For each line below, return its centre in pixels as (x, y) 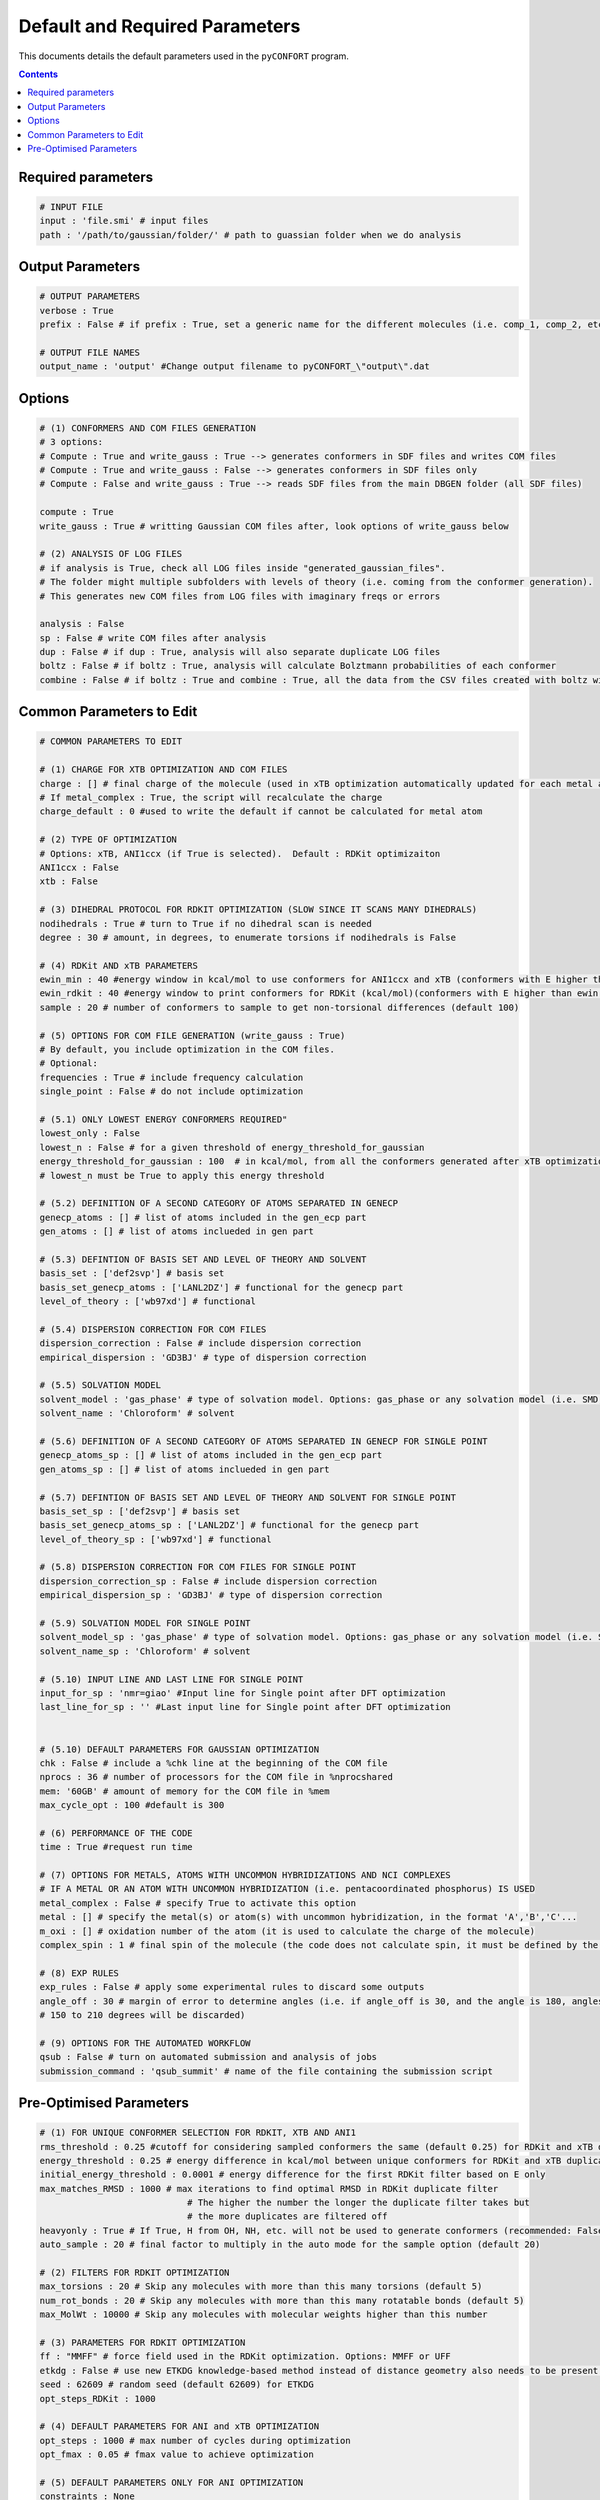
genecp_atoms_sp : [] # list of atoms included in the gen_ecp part (211, 1455)
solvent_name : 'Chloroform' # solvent (137, 1413)
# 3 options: (71, 442)
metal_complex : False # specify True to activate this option (198, 1903)
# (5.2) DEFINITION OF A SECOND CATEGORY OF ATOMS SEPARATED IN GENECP (219, 1203)
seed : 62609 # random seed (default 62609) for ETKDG (176, 2384)
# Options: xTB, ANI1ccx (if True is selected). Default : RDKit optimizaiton (240, 853)
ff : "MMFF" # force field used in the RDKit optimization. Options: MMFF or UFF (245, 2356)
